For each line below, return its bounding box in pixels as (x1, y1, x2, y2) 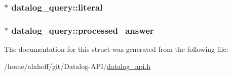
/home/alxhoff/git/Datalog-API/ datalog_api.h (4, 60, 150, 71)
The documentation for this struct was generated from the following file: (4, 44, 228, 54)
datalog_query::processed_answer (11, 24, 154, 36)
